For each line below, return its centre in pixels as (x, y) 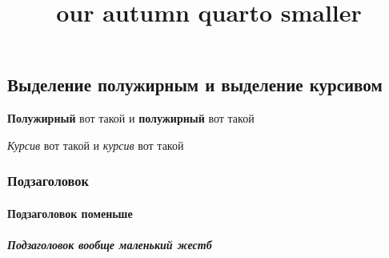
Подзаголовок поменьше (70, 213)
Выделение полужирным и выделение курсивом (195, 85)
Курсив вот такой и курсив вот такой (96, 145)
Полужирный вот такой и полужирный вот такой (131, 118)
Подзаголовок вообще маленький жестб (110, 244)
